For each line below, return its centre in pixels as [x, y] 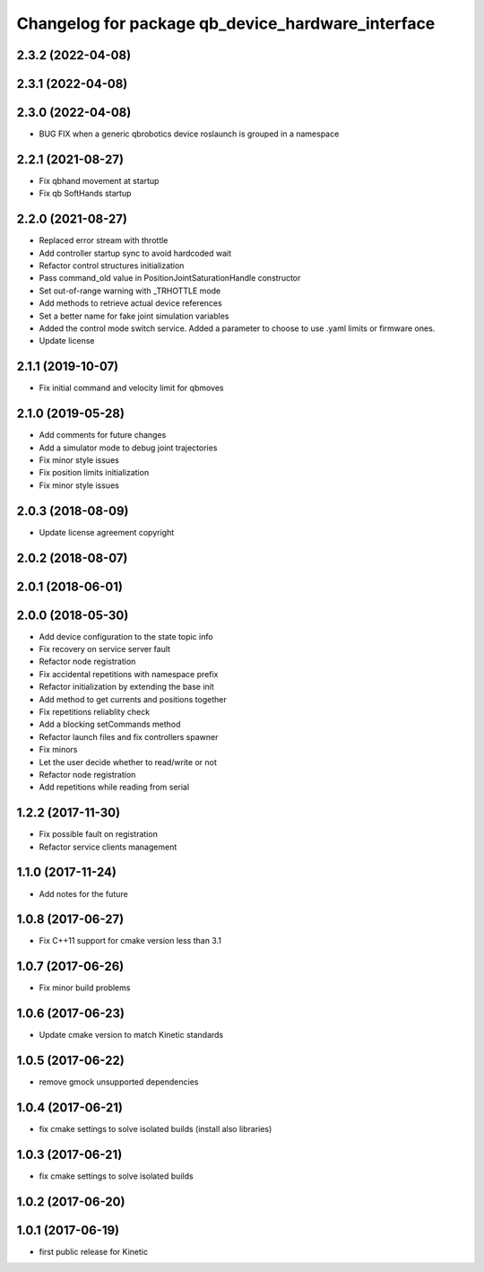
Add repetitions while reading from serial [114, 787]
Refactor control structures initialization [112, 266]
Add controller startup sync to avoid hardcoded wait [135, 253]
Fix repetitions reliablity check [95, 711]
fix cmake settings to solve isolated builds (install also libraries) [156, 1129]
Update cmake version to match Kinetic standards [131, 1035]
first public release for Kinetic [93, 1251]
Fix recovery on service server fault [104, 649]
